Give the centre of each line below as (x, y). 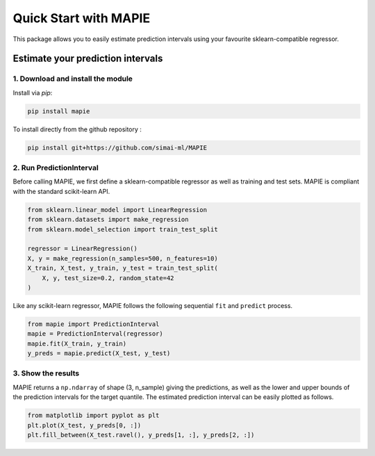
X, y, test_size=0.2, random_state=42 (108, 278)
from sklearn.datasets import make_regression (108, 220)
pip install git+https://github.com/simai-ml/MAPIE (117, 147)
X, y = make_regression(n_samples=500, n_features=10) (123, 258)
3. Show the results (46, 373)
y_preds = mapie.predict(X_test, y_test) (99, 353)
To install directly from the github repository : (77, 129)
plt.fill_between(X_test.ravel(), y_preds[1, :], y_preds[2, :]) (141, 435)
